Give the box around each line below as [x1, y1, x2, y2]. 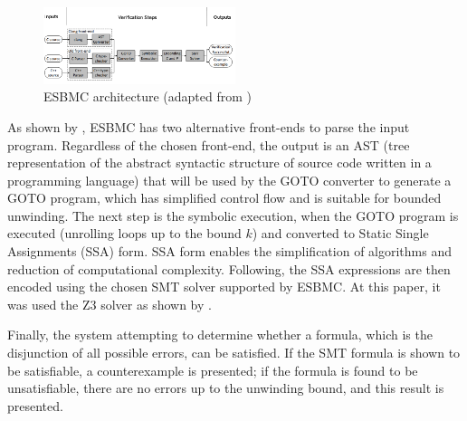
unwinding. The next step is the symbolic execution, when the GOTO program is [7, 206, 459, 225]
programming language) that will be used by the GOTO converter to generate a [7, 170, 452, 189]
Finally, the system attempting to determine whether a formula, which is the [7, 325, 433, 344]
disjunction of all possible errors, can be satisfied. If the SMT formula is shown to [7, 343, 461, 362]
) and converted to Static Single [252, 224, 429, 243]
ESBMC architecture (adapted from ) [43, 87, 252, 106]
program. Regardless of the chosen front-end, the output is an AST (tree [7, 135, 410, 154]
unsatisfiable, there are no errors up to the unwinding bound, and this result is [7, 378, 444, 397]
